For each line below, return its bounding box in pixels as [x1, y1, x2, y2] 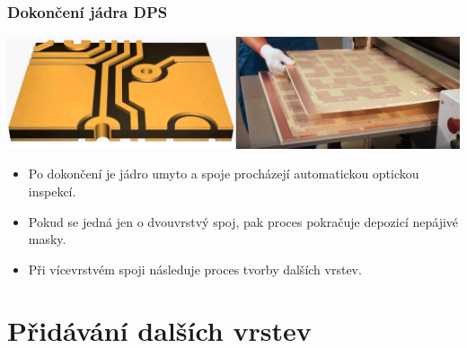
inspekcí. [28, 181, 76, 200]
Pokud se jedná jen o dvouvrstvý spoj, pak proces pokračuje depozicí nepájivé [28, 212, 459, 231]
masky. [28, 230, 66, 248]
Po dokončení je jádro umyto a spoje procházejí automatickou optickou [28, 164, 419, 183]
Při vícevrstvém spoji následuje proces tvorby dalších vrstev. [28, 259, 362, 278]
